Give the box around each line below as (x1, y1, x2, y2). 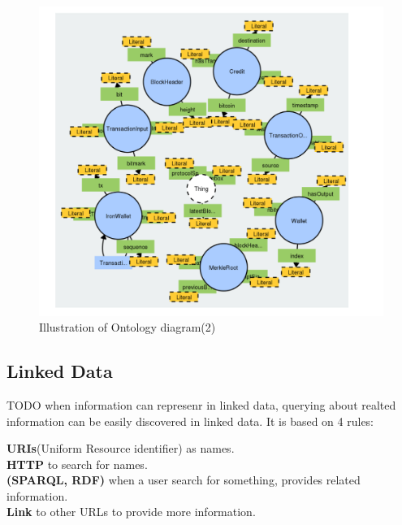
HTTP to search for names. (6, 455, 148, 472)
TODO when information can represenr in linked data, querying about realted (6, 396, 396, 413)
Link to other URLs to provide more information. (6, 503, 256, 520)
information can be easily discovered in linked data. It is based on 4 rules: (6, 412, 374, 429)
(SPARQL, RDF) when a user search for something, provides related (6, 471, 361, 488)
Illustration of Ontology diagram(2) (39, 319, 216, 336)
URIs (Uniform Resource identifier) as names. (6, 440, 235, 457)
